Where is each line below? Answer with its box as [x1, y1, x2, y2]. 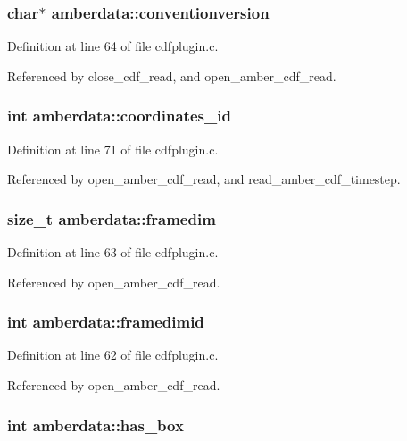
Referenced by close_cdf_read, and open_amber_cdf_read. [7, 66, 336, 85]
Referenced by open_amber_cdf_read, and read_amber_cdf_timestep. [7, 170, 401, 188]
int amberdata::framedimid [7, 311, 204, 333]
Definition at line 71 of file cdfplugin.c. [7, 139, 219, 158]
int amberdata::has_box [7, 413, 184, 436]
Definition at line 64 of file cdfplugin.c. [7, 37, 219, 55]
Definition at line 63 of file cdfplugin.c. [7, 243, 219, 262]
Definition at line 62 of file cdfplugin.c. [7, 345, 219, 364]
